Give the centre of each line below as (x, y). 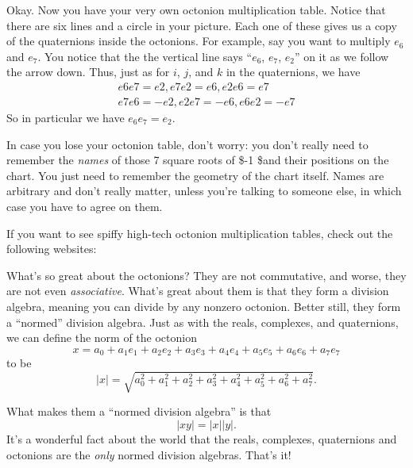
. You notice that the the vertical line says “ (145, 56)
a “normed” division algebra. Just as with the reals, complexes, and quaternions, (203, 322)
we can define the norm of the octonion (102, 338)
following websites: (52, 249)
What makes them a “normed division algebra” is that (139, 411)
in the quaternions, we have (293, 72)
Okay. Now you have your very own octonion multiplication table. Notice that (196, 10)
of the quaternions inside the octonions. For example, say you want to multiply (199, 41)
